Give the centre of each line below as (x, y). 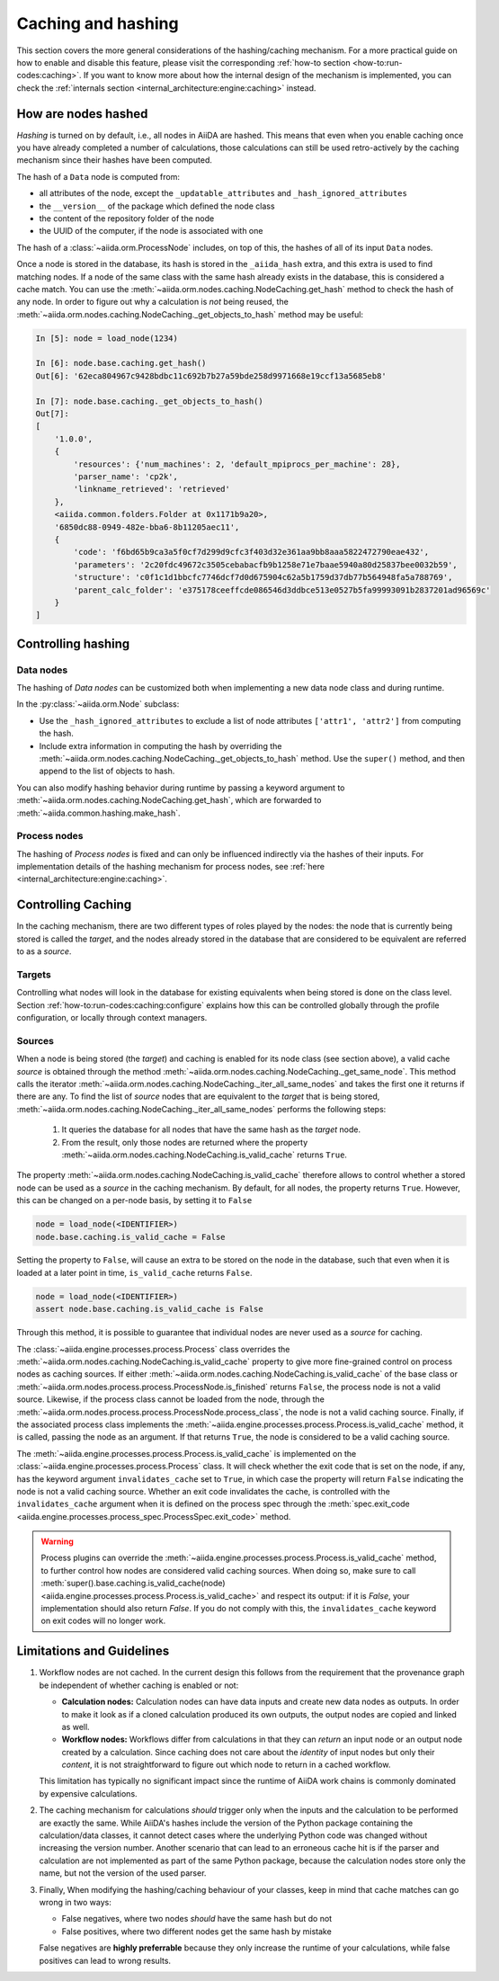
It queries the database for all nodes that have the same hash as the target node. (211, 1129)
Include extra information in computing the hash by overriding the (160, 745)
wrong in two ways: (76, 1902)
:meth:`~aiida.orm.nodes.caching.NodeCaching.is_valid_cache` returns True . (205, 1155)
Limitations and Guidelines (93, 1651)
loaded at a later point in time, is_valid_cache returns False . (134, 1272)
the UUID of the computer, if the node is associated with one (151, 231)
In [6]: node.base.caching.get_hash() (121, 363)
